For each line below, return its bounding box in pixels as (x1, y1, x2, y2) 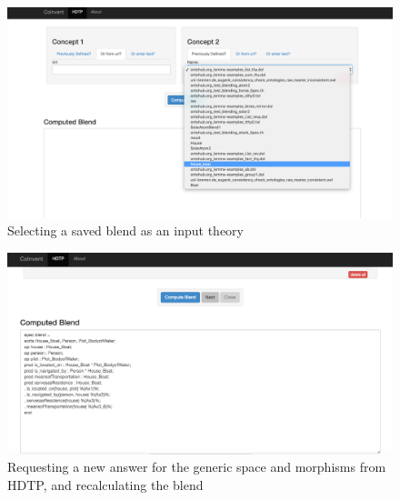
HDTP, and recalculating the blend (7, 475, 204, 494)
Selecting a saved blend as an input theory (7, 221, 244, 240)
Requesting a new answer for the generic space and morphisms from (7, 457, 386, 476)
